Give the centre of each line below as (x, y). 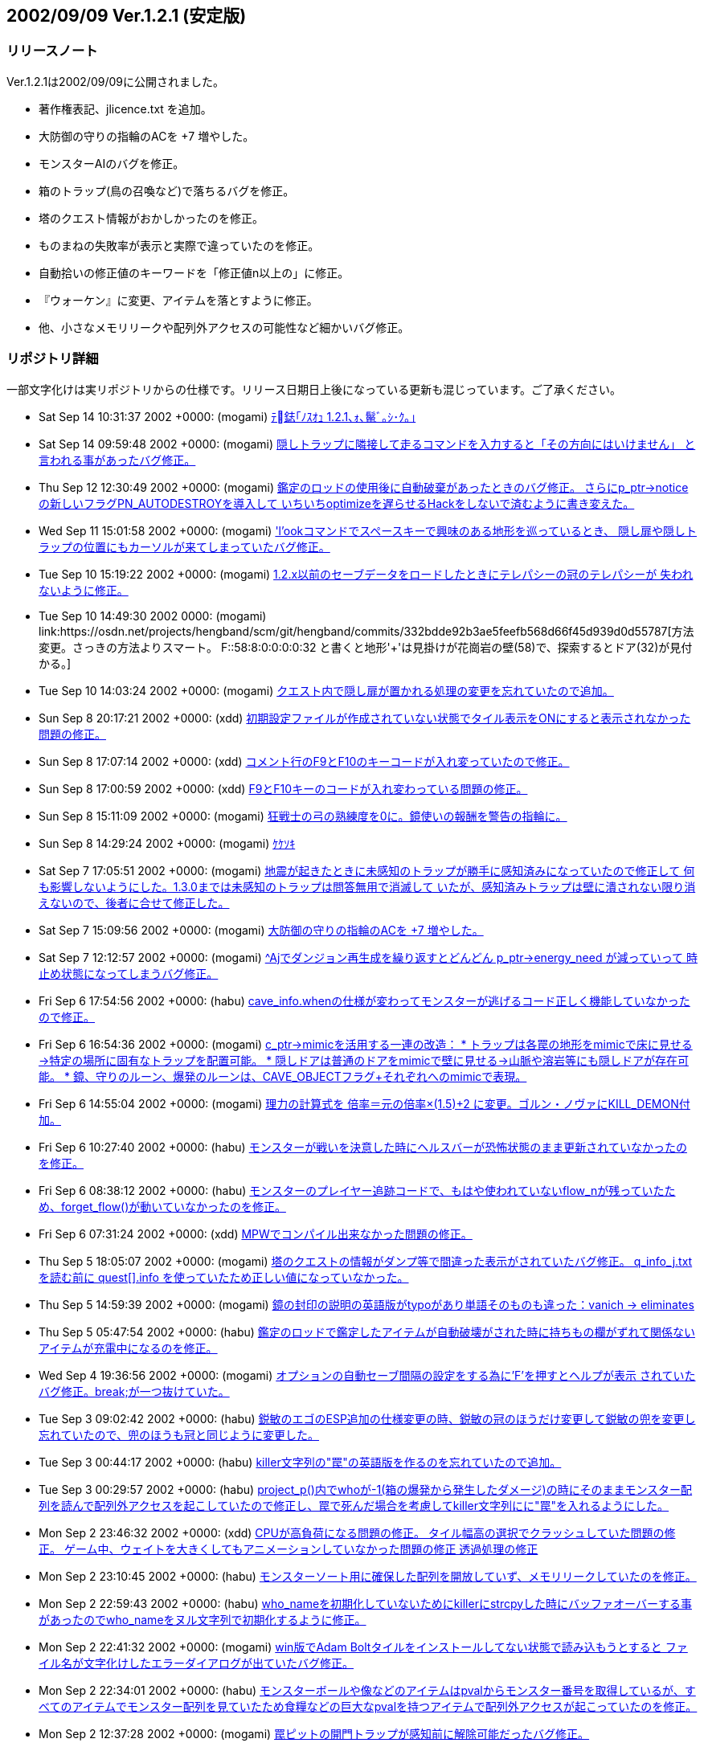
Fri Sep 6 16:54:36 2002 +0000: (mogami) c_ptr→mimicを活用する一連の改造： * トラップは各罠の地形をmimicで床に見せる (366, 1044)
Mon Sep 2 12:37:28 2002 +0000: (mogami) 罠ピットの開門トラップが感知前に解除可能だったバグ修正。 (314, 1733)
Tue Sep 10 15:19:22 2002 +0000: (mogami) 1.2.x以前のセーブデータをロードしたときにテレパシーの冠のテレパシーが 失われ (366, 574)
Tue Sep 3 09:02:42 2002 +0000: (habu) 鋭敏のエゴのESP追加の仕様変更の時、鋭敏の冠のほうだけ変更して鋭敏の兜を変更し (367, 1418)
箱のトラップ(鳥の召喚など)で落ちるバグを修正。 (167, 190)
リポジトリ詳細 (53, 359)
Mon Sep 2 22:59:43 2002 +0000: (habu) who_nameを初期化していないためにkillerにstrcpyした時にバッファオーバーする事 (365, 1603)
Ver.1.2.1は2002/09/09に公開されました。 (115, 81)
